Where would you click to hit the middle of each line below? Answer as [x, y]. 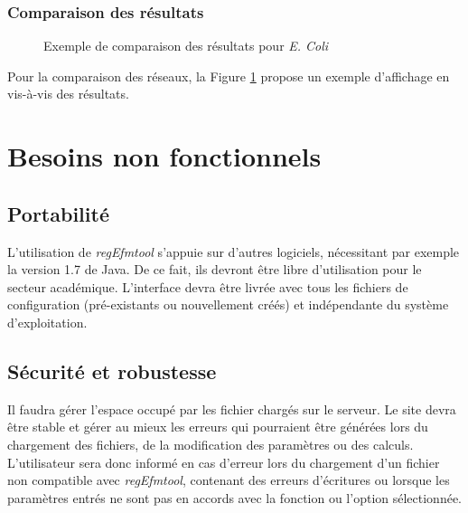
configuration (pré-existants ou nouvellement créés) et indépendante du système [228, 304]
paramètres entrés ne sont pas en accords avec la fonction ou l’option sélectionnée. [235, 497]
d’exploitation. [47, 322]
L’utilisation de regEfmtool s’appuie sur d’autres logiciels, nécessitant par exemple [234, 251]
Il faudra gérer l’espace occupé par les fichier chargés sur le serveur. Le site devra [232, 408]
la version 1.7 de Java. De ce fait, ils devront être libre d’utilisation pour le [215, 269]
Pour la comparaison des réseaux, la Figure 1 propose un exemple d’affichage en [229, 76]
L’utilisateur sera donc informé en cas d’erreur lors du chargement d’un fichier [224, 462]
